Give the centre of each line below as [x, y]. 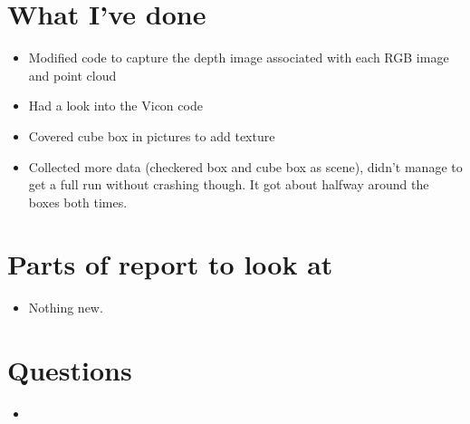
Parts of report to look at [170, 264]
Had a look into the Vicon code [115, 106]
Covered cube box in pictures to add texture [152, 135]
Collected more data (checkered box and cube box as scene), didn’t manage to [245, 166]
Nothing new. [66, 308]
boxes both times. [78, 202]
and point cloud [72, 75]
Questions [70, 370]
